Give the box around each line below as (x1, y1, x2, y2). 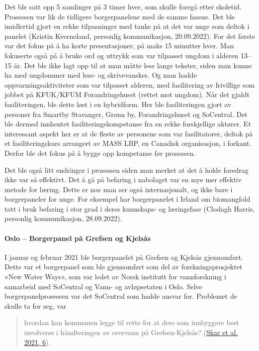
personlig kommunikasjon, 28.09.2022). (4, 213, 122, 224)
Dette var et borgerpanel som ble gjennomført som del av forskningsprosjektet (4, 261, 243, 272)
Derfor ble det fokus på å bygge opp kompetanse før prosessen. (4, 147, 196, 158)
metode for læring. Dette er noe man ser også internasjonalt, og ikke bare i (4, 184, 233, 194)
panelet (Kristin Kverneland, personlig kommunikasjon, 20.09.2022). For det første (4, 30, 255, 41)
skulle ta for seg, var (4, 300, 67, 311)
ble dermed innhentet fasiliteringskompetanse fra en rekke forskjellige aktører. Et (4, 118, 251, 129)
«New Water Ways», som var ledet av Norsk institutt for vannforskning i (4, 271, 226, 282)
